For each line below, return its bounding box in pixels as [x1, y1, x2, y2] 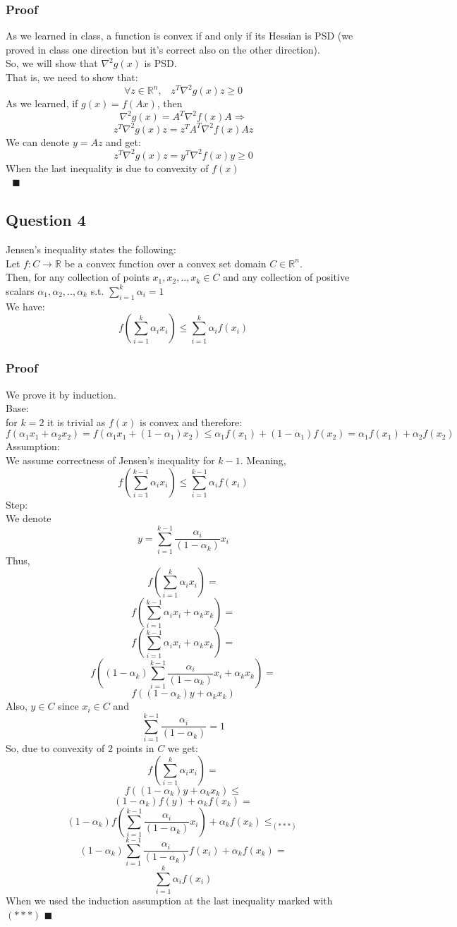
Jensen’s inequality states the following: [6, 242, 177, 257]
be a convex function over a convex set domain [64, 255, 267, 270]
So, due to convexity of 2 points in [6, 741, 154, 756]
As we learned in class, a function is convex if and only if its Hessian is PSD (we [6, 28, 353, 43]
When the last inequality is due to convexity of [6, 160, 209, 175]
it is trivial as [47, 414, 106, 429]
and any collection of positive [223, 269, 350, 284]
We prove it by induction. [6, 387, 116, 401]
